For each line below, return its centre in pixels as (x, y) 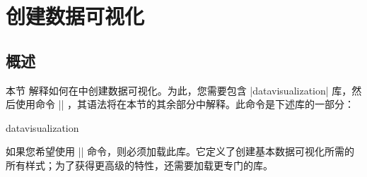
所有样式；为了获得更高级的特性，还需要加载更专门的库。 (139, 165)
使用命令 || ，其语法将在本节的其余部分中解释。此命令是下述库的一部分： (185, 104)
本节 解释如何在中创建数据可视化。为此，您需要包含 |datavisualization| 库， (179, 90)
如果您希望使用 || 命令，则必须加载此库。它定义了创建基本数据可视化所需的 (180, 151)
